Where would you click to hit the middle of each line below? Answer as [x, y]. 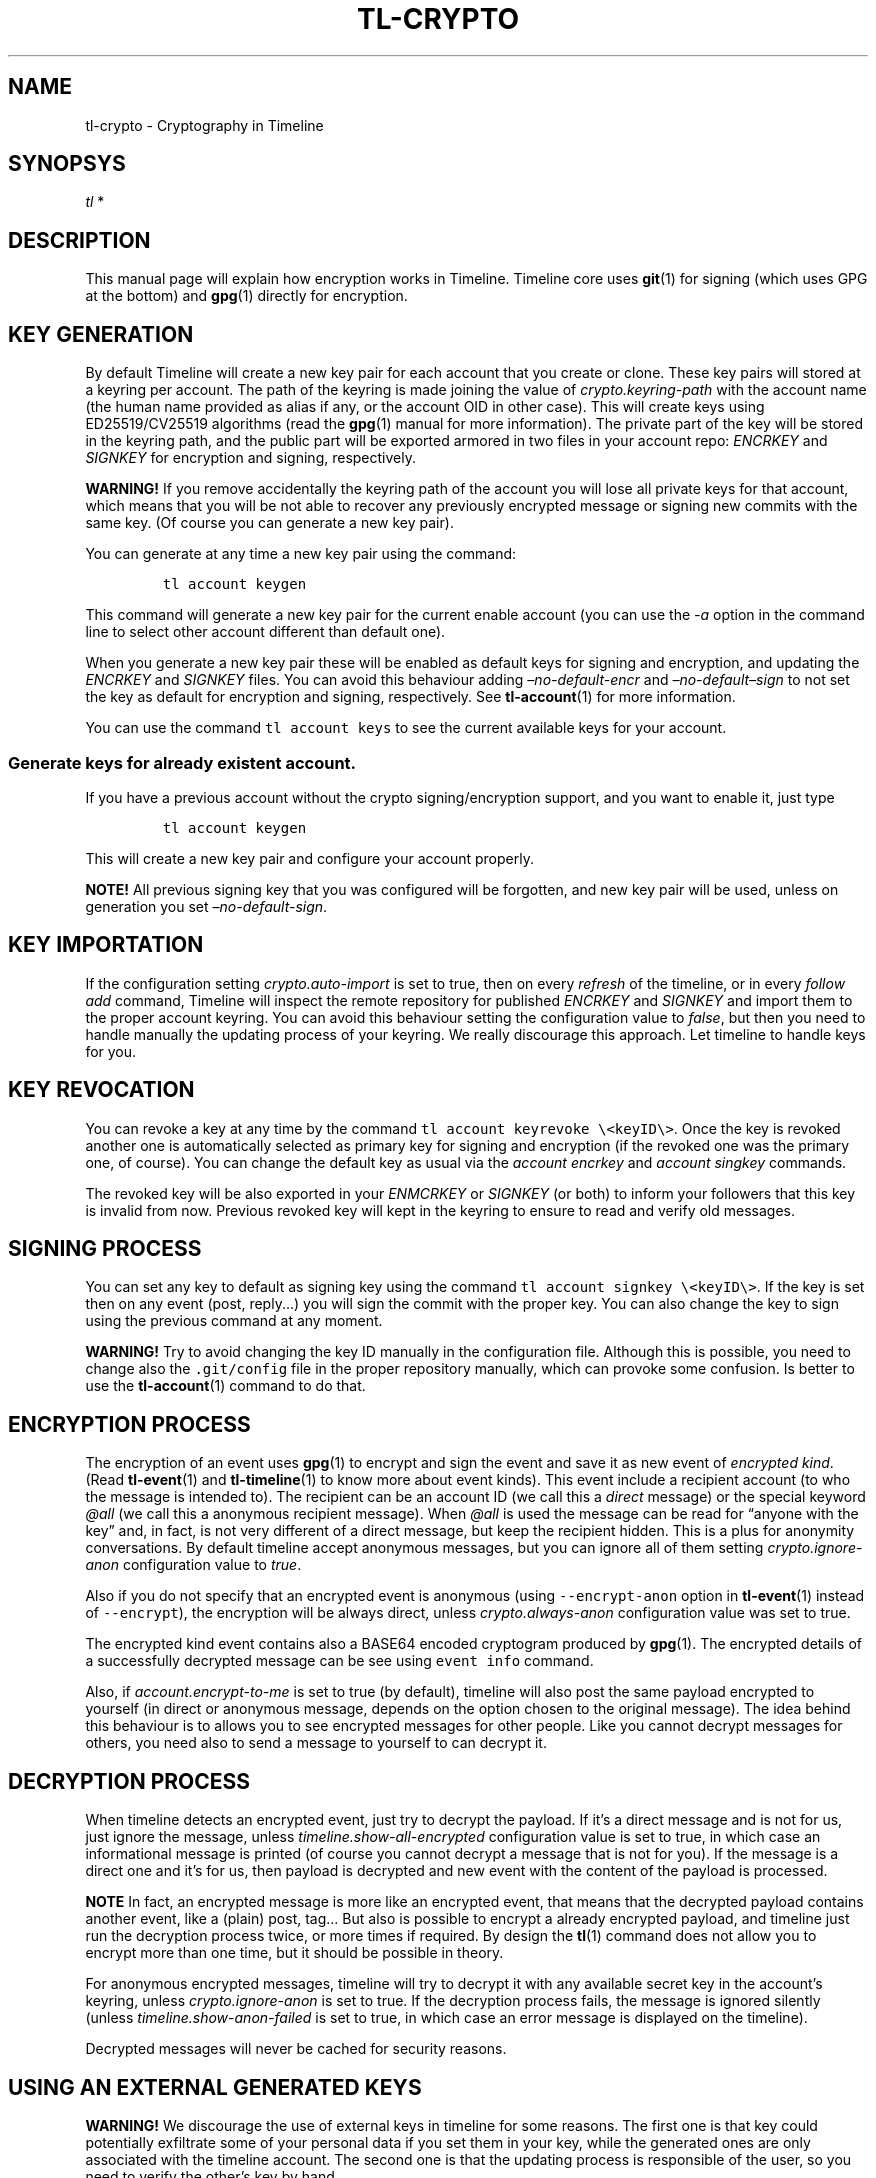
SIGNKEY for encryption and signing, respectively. [250, 458]
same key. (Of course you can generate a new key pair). [269, 523]
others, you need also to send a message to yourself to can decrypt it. [316, 1743]
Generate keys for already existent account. [182, 762]
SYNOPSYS [67, 164]
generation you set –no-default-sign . [206, 906]
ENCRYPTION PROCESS [129, 1424]
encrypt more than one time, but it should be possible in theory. [294, 1953]
